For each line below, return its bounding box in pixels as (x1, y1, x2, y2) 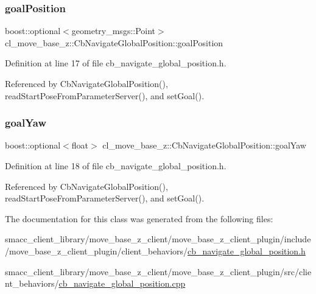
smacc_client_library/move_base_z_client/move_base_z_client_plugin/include (5, 233, 311, 245)
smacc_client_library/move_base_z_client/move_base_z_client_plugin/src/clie (5, 265, 312, 278)
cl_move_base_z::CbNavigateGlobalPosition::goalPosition (5, 36, 223, 49)
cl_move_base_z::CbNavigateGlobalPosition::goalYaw (102, 139, 306, 152)
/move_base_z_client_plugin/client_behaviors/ (5, 244, 188, 257)
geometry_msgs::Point (71, 24, 156, 37)
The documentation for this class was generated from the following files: (5, 212, 273, 225)
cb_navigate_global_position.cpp (58, 277, 186, 290)
